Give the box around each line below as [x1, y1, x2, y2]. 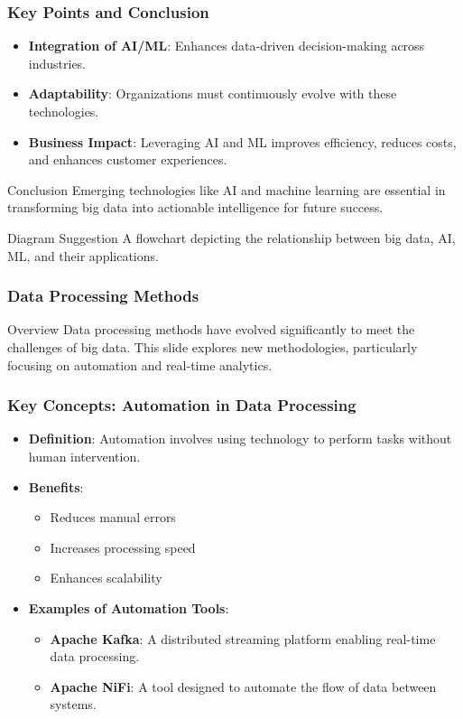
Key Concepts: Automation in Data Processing [7, 394, 357, 416]
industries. [28, 53, 87, 72]
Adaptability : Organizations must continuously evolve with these [28, 84, 397, 103]
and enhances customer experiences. [28, 150, 227, 169]
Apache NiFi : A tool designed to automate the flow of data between [50, 677, 437, 696]
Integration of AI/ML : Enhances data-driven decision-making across [28, 36, 425, 55]
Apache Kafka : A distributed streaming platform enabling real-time [50, 629, 436, 648]
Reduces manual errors [50, 508, 176, 527]
